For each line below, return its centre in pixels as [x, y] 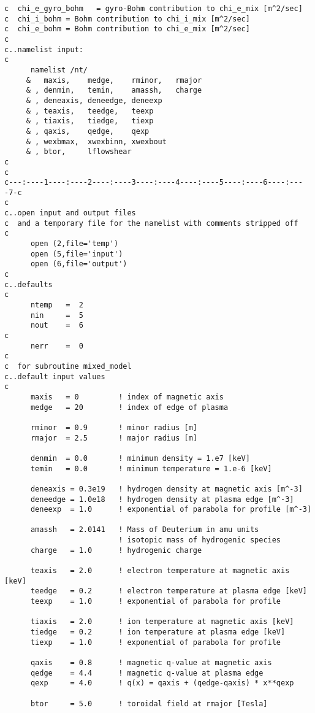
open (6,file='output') [79, 264]
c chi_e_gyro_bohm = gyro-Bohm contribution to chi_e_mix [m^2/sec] [154, 9]
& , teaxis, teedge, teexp [90, 111]
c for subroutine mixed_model [68, 366]
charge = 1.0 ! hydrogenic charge [116, 550]
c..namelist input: [44, 49]
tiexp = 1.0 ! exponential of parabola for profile [156, 642]
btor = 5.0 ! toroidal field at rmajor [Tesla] [149, 703]
